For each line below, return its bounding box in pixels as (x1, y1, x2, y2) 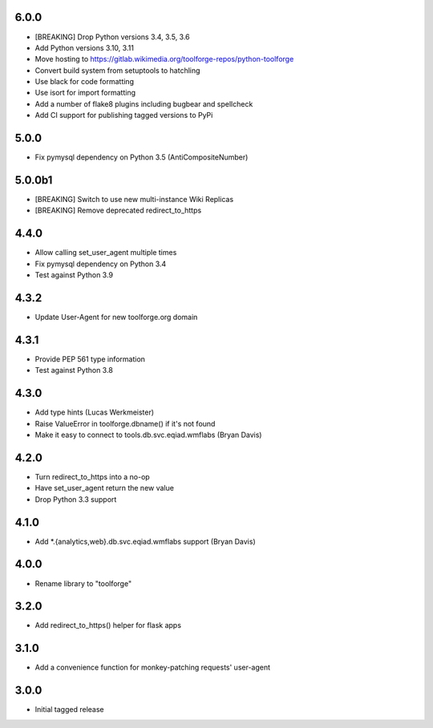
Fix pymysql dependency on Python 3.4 (34, 259, 167, 269)
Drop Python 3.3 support (34, 494, 117, 504)
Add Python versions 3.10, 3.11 (34, 42, 134, 52)
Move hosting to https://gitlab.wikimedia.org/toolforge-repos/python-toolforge (34, 55, 294, 64)
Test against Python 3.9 (34, 270, 114, 280)
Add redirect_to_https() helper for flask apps (34, 621, 182, 630)
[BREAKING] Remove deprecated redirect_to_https (34, 205, 202, 216)
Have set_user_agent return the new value (34, 483, 174, 493)
